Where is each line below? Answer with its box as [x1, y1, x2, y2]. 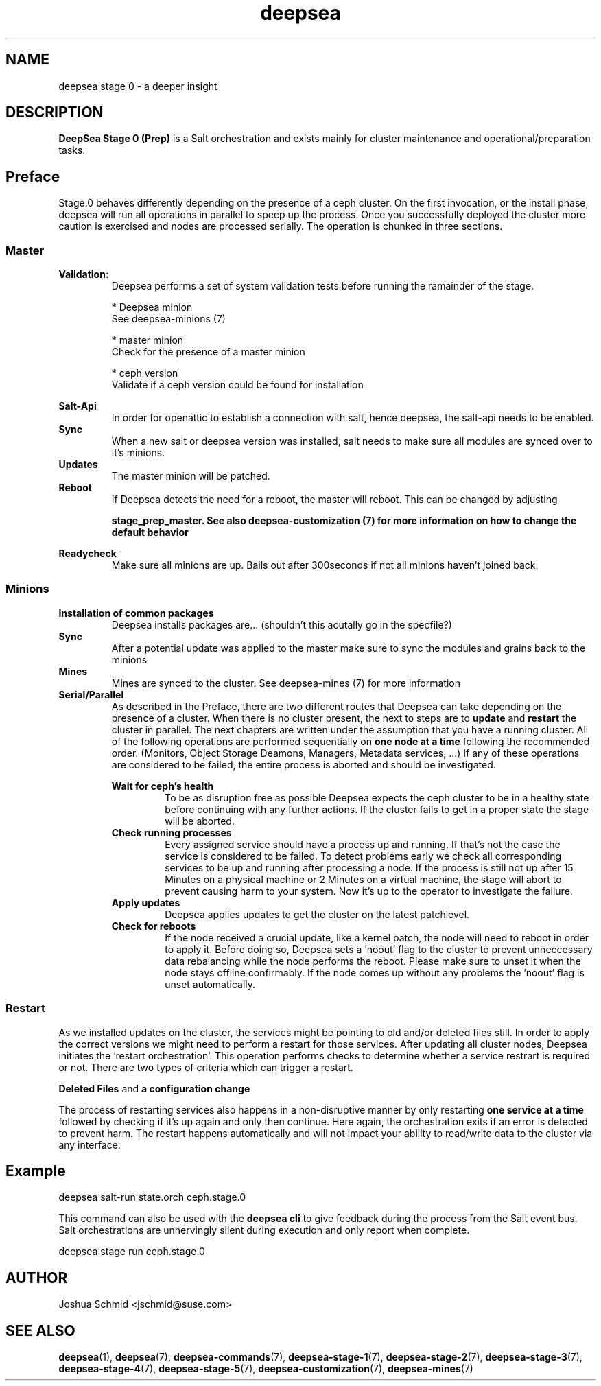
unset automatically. [165, 978, 256, 990]
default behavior [111, 526, 189, 539]
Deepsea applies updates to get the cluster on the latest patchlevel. [165, 908, 470, 920]
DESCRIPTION [5, 104, 104, 121]
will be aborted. [165, 814, 235, 827]
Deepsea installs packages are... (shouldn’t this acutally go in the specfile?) [111, 618, 452, 631]
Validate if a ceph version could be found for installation [111, 379, 364, 391]
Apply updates [111, 896, 180, 908]
